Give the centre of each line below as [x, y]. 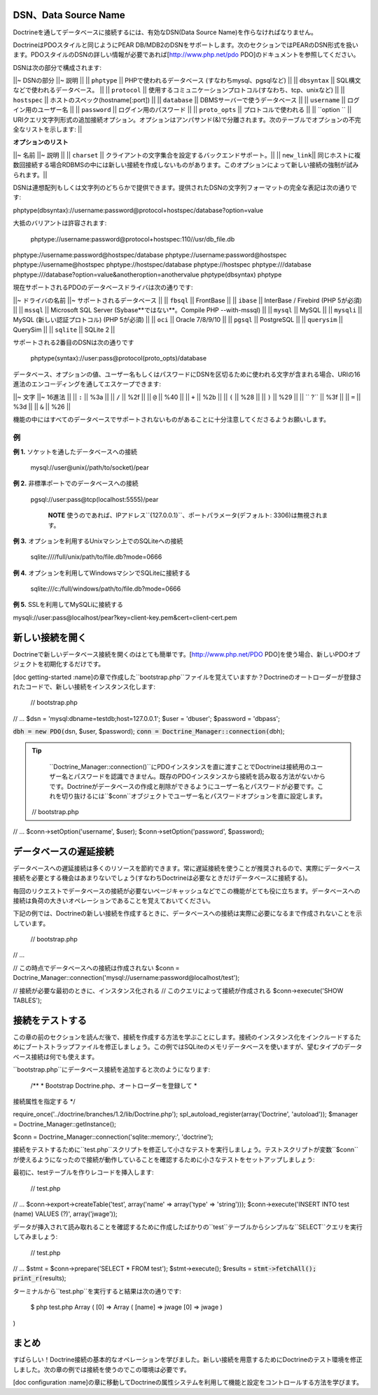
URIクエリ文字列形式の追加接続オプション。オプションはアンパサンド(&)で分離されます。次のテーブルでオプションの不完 [187, 120]
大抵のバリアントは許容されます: [60, 223]
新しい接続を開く [50, 637]
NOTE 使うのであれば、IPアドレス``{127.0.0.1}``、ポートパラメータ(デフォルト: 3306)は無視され [185, 515]
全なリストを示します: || [48, 129]
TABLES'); [27, 1000]
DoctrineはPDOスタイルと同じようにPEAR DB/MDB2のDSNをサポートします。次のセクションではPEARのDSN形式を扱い [185, 45]
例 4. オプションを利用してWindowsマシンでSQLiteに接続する [102, 573]
